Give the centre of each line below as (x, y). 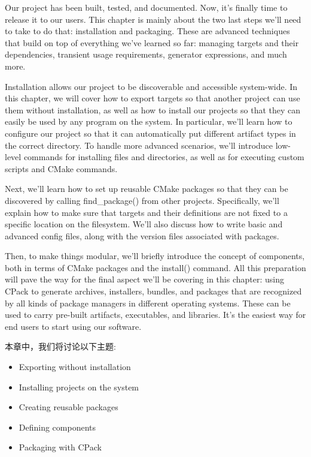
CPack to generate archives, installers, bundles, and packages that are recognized (153, 291)
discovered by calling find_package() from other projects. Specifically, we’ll (142, 200)
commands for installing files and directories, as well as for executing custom (164, 157)
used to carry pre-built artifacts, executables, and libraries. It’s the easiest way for (155, 315)
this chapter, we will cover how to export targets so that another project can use (153, 98)
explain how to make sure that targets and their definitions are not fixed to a (146, 212)
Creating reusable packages (68, 407)
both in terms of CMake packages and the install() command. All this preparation (155, 267)
